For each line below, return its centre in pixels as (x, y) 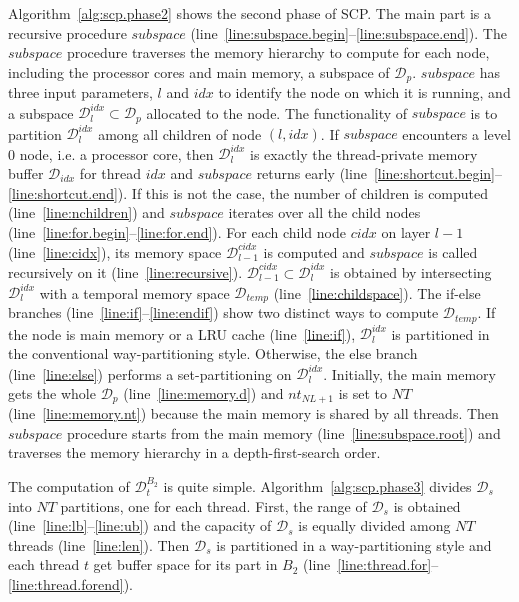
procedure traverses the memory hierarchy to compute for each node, (278, 52)
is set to (362, 392)
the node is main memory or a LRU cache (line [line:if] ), (182, 333)
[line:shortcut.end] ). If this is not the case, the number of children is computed (248, 192)
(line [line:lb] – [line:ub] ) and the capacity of (140, 525)
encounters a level (456, 133)
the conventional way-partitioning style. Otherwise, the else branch (213, 353)
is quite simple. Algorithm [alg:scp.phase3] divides (317, 485)
